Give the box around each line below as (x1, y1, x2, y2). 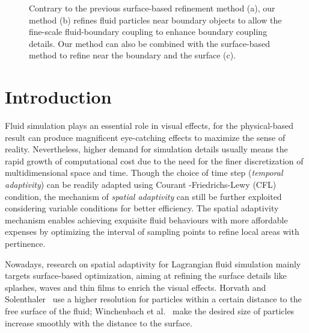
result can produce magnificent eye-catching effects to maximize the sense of (5, 131, 286, 143)
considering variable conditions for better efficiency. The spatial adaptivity (5, 202, 279, 214)
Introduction (5, 84, 112, 109)
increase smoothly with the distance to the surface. (5, 316, 192, 329)
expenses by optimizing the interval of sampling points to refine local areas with (5, 225, 299, 238)
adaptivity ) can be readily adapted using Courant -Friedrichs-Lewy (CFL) (5, 178, 277, 191)
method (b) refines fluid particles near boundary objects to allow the (29, 13, 282, 26)
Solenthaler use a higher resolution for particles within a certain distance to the (5, 293, 302, 305)
